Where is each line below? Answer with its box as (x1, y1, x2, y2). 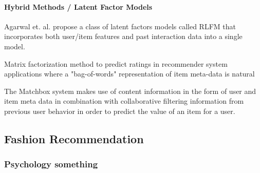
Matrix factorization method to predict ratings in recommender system (4, 58, 228, 69)
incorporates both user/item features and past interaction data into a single (4, 31, 243, 42)
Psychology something (4, 158, 98, 170)
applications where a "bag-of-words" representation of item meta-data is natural (4, 68, 255, 79)
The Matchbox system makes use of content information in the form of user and (4, 85, 256, 96)
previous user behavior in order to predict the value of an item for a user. (4, 105, 235, 116)
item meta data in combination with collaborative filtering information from (4, 95, 244, 106)
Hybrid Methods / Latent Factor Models (4, 1, 153, 12)
